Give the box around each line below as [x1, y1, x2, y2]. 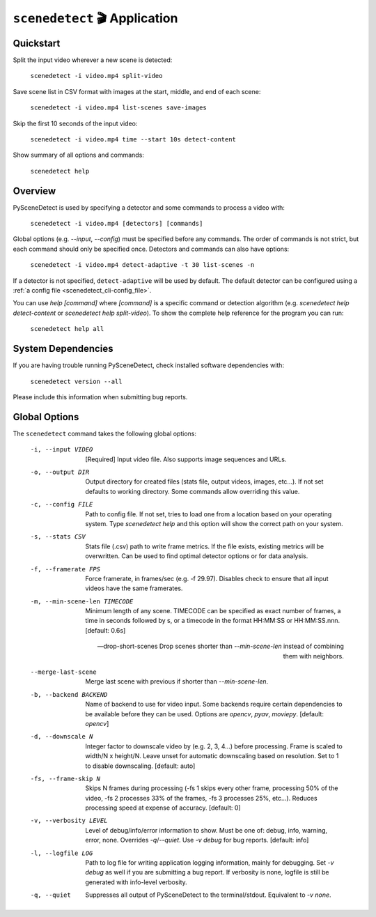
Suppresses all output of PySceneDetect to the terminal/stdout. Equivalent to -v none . [85, 891, 331, 899]
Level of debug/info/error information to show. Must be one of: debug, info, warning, [85, 826, 327, 834]
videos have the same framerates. [85, 584, 183, 592]
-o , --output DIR [30, 468, 90, 476]
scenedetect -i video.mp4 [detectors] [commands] [30, 219, 203, 228]
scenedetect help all [30, 325, 104, 333]
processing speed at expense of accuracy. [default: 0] [85, 803, 241, 812]
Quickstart [13, 37, 61, 49]
